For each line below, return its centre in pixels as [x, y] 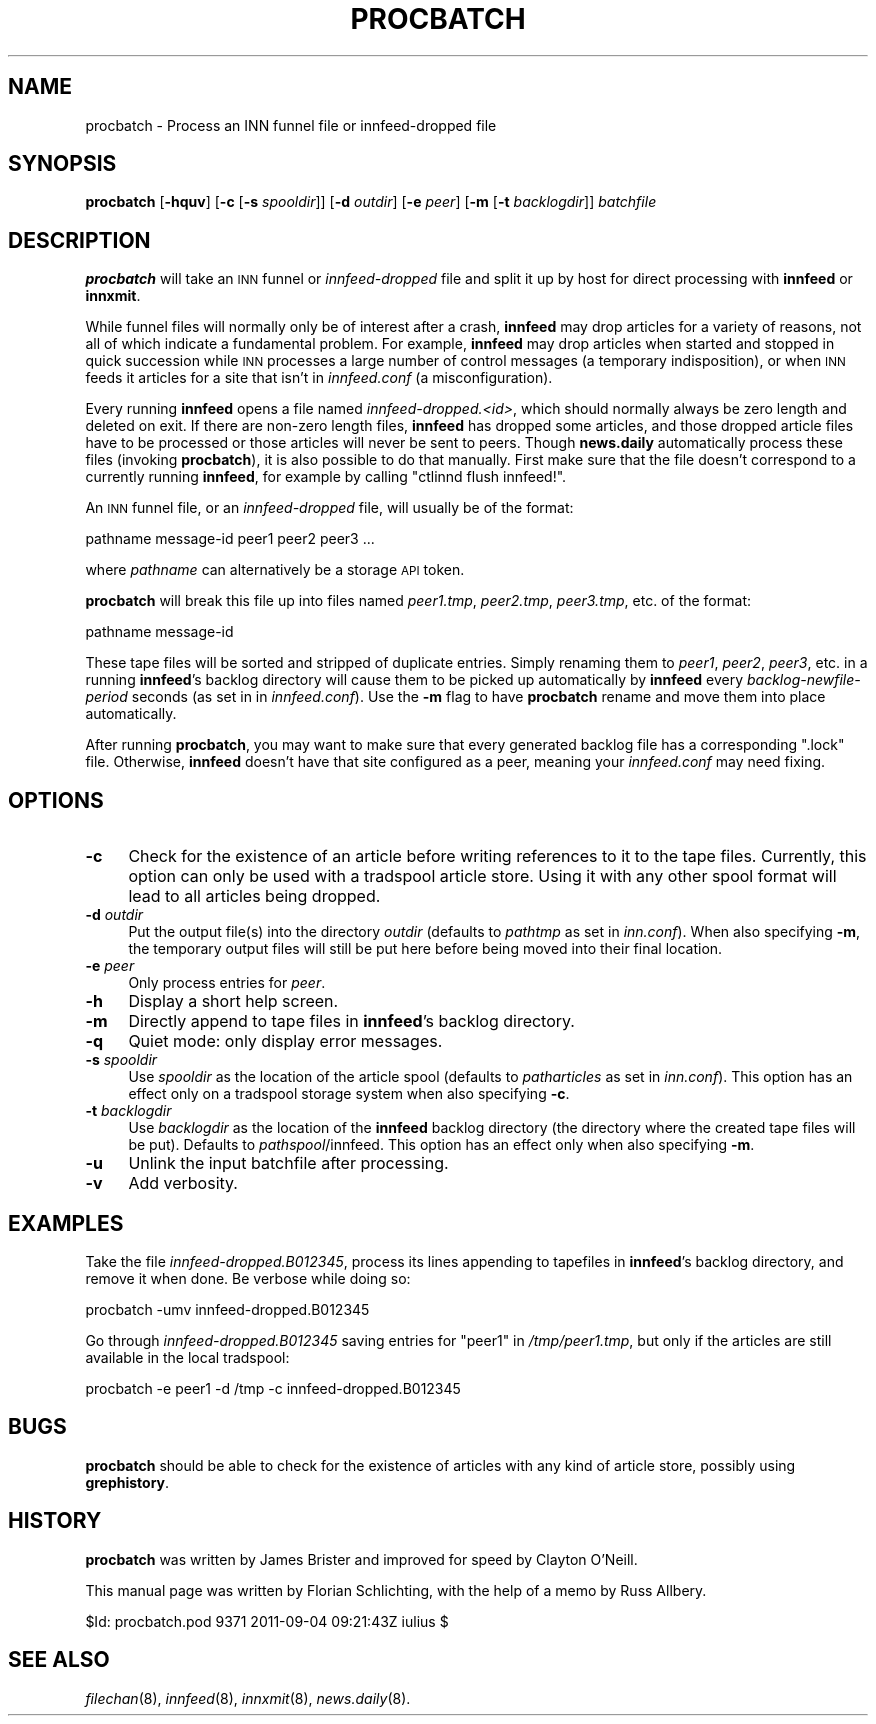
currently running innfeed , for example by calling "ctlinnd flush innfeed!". [326, 477]
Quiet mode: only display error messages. [285, 1041]
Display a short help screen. [233, 1001]
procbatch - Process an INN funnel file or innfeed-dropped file [291, 125]
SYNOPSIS [62, 164]
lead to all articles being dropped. [254, 896]
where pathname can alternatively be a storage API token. [275, 570]
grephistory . [127, 1482]
